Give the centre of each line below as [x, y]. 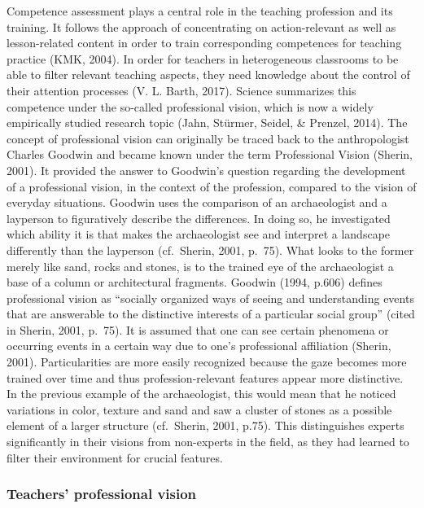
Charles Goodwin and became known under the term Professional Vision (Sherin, [210, 154]
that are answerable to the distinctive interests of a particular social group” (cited [211, 314]
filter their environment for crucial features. [115, 457]
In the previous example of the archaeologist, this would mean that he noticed [201, 394]
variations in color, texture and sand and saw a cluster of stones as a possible [199, 409]
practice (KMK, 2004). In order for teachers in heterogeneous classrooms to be [203, 58]
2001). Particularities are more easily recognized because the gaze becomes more [207, 362]
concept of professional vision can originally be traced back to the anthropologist [208, 138]
